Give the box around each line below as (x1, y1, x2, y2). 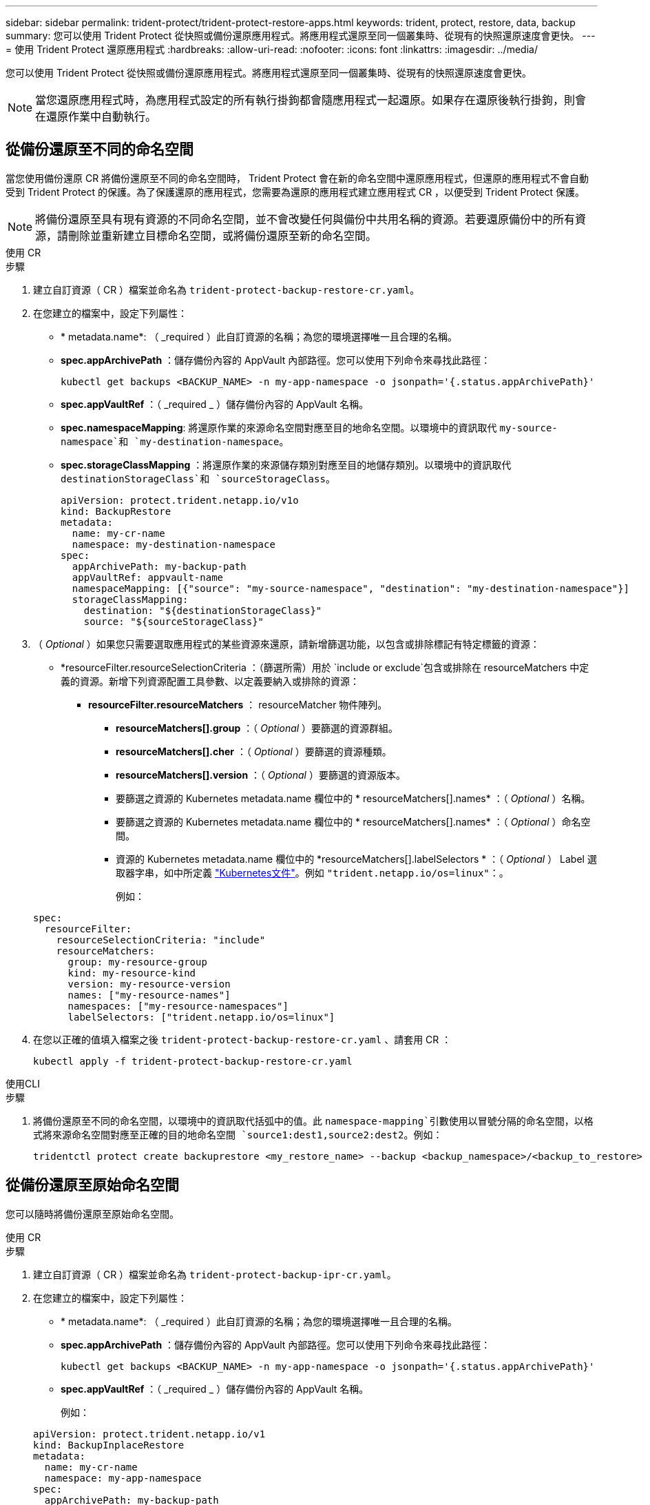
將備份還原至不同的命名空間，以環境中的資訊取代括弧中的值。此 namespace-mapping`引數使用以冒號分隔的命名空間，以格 (33, 1114, 594, 1127)
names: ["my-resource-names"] (67, 989, 231, 1001)
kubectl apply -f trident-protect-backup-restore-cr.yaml (33, 1055, 353, 1067)
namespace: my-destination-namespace (72, 538, 275, 550)
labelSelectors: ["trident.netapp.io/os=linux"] (67, 1011, 335, 1023)
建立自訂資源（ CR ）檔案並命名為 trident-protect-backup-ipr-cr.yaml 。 (33, 1268, 397, 1280)
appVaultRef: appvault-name (72, 571, 224, 583)
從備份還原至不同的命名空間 (6, 141, 193, 158)
